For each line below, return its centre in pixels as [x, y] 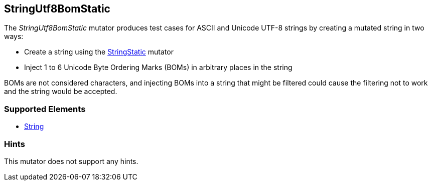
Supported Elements [45, 109]
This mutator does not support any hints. [71, 161]
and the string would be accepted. [61, 91]
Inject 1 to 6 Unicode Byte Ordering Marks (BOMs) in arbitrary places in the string [158, 67]
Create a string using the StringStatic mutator [99, 52]
